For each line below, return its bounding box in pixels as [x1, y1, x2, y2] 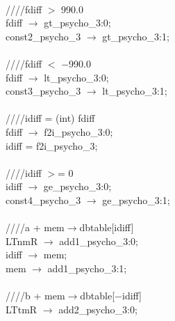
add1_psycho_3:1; [47, 260, 127, 275]
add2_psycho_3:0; [58, 302, 137, 316]
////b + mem [6, 288, 65, 303]
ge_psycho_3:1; [102, 192, 170, 207]
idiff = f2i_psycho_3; [6, 138, 98, 152]
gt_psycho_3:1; [102, 29, 169, 43]
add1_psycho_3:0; [59, 233, 139, 248]
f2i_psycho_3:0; [44, 124, 113, 139]
